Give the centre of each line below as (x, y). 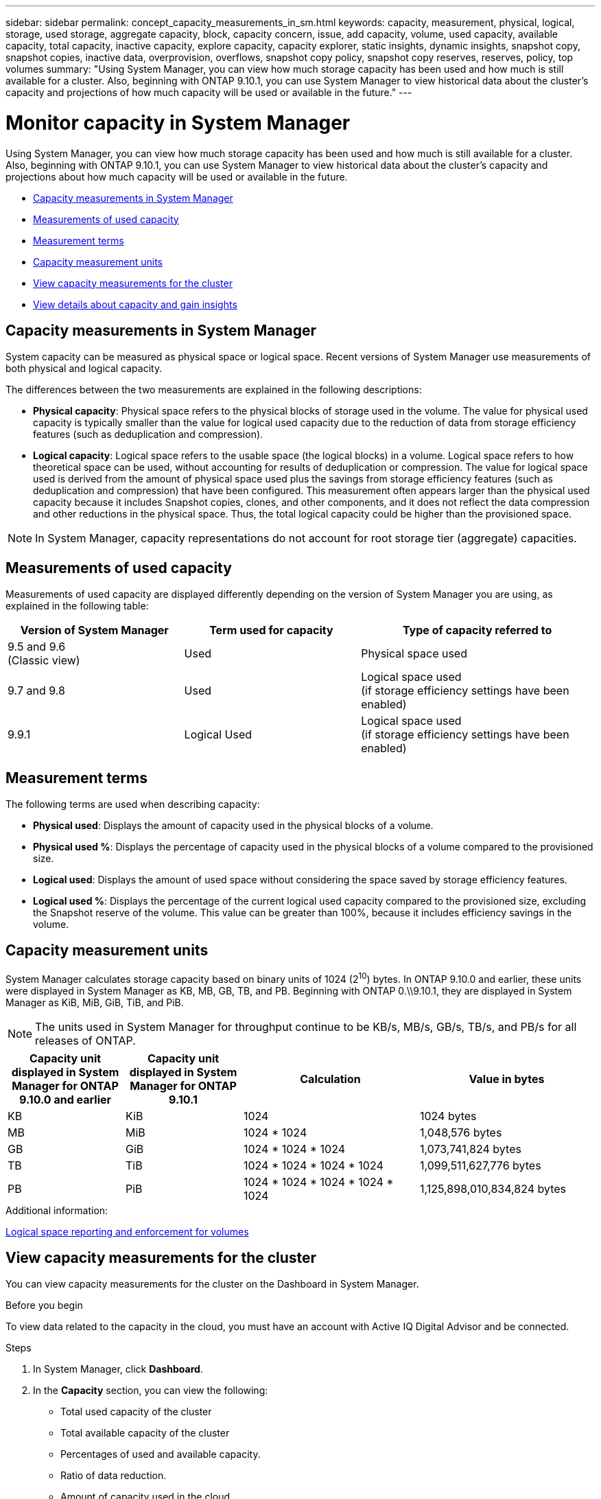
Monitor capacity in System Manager (178, 123)
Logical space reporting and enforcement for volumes (127, 1231)
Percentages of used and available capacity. (161, 1454)
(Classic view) (44, 661)
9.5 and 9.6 (37, 647)
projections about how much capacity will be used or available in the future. (177, 176)
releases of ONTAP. (85, 1040)
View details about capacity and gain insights (135, 304)
